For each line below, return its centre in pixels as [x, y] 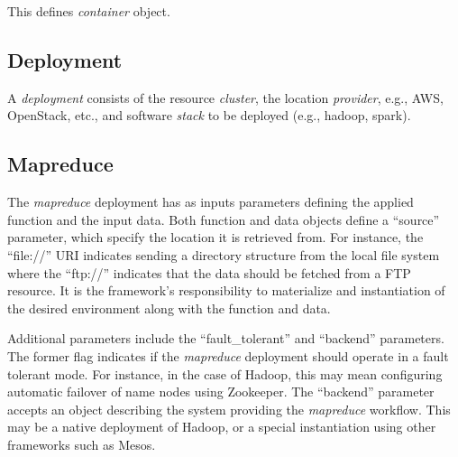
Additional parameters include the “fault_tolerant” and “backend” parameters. [226, 338]
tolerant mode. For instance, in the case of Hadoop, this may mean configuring [225, 373]
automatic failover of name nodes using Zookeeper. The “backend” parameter [221, 392]
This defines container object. [89, 11]
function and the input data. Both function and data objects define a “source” [224, 219]
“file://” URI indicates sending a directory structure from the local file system [224, 254]
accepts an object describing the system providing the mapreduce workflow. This [229, 409]
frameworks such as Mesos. [82, 444]
